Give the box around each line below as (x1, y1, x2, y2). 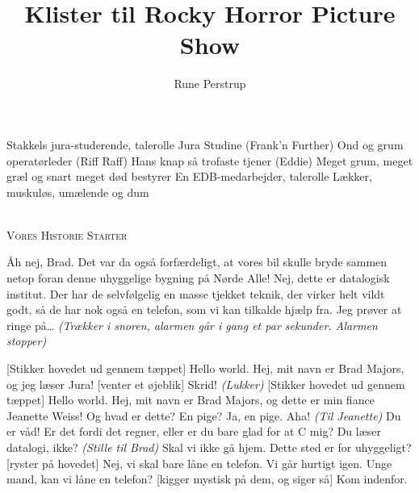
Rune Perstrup (174, 75, 246, 92)
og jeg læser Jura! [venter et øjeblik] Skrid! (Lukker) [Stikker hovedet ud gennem (6, 375, 405, 392)
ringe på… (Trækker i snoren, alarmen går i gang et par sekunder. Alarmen (6, 316, 378, 333)
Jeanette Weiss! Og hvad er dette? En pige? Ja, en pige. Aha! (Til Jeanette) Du (6, 407, 401, 424)
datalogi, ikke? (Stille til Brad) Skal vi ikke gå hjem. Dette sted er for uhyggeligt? (6, 439, 412, 455)
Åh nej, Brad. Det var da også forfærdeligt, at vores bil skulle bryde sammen (6, 253, 388, 270)
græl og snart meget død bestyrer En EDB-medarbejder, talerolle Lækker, (6, 168, 372, 185)
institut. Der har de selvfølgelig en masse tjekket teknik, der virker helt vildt (6, 285, 385, 302)
